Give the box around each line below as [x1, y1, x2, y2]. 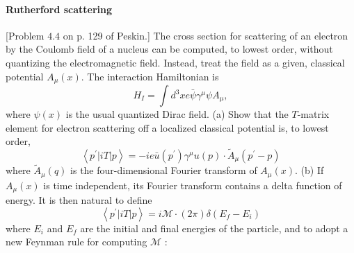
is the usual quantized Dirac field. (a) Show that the [65, 107, 289, 121]
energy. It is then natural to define [6, 193, 152, 207]
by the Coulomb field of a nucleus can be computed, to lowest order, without [6, 42, 333, 56]
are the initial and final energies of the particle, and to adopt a [80, 220, 348, 235]
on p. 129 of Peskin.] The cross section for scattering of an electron [63, 28, 348, 42]
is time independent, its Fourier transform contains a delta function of [43, 177, 342, 192]
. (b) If [295, 163, 324, 177]
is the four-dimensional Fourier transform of [70, 163, 257, 177]
